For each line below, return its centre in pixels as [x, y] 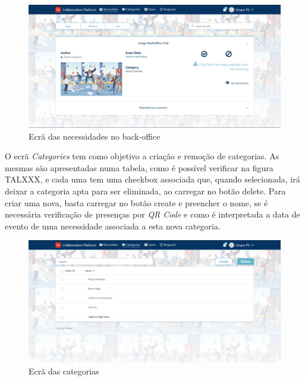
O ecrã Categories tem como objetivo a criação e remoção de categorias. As [142, 156]
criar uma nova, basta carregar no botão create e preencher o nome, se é [136, 202]
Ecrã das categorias [64, 371]
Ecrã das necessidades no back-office [95, 136]
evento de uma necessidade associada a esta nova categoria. [113, 226]
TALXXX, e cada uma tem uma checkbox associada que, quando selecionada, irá [152, 179]
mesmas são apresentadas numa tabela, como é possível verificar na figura [139, 167]
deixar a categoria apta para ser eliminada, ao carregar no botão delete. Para [145, 191]
